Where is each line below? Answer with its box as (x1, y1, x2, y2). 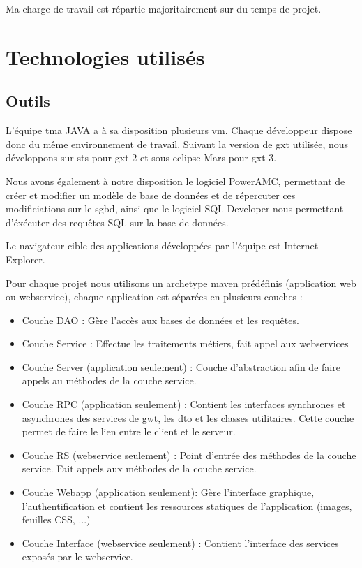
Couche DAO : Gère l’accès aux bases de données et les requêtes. (22, 312, 299, 327)
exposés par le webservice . (22, 549, 133, 564)
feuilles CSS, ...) (22, 512, 91, 527)
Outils (6, 90, 50, 112)
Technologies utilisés (6, 42, 205, 71)
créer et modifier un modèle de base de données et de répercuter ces (6, 187, 296, 202)
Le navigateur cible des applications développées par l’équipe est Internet (6, 238, 319, 253)
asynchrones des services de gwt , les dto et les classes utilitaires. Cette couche (22, 410, 354, 425)
